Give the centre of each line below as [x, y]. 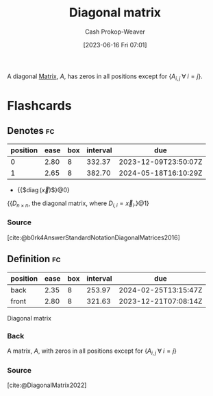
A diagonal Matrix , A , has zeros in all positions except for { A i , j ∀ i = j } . [105, 77]
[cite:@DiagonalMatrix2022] [47, 385]
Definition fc [34, 259]
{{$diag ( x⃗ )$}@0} [43, 189]
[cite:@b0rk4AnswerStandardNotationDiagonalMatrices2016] [93, 237]
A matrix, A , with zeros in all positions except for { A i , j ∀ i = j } [92, 351]
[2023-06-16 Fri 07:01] [115, 45]
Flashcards [39, 105]
